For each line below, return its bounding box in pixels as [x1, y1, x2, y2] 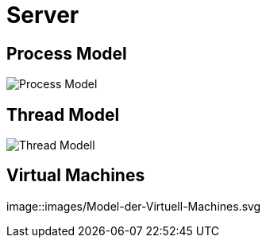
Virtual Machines [6, 165, 145, 186]
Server [6, 2, 79, 29]
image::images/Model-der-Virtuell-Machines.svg [6, 199, 261, 213]
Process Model [6, 43, 127, 64]
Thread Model [6, 104, 120, 125]
